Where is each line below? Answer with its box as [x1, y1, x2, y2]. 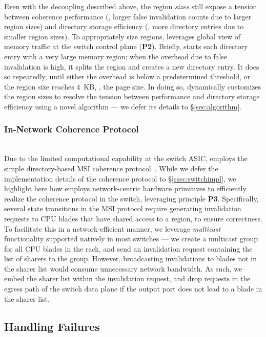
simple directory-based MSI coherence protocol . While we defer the [4, 163, 218, 173]
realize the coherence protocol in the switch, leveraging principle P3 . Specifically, [4, 193, 259, 204]
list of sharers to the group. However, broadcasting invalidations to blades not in [4, 253, 257, 264]
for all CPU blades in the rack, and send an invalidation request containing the [4, 243, 253, 254]
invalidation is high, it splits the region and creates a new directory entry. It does [4, 61, 259, 72]
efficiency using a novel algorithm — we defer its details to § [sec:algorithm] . [4, 101, 241, 111]
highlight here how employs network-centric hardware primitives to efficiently [4, 183, 247, 194]
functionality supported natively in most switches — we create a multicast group [4, 233, 258, 244]
